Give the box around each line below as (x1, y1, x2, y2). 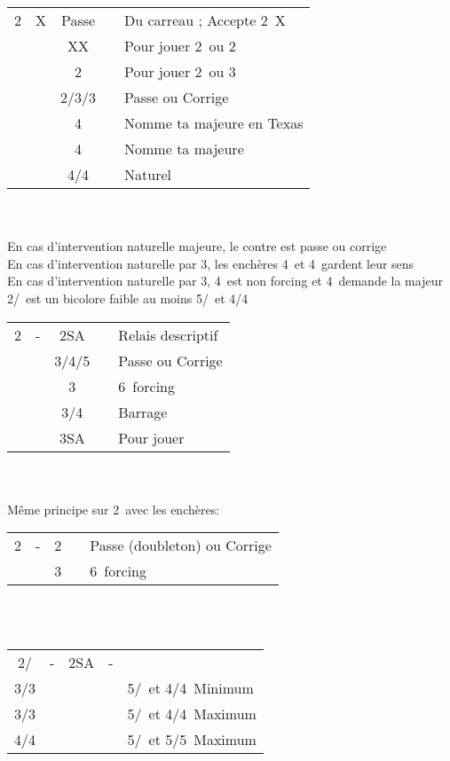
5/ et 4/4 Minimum (127, 677, 254, 698)
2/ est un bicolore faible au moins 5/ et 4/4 (7, 288, 249, 307)
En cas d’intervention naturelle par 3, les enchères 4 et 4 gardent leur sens (7, 254, 414, 272)
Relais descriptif (118, 324, 218, 345)
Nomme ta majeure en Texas (124, 113, 304, 133)
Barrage (118, 401, 168, 422)
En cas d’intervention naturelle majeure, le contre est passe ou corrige (7, 237, 387, 255)
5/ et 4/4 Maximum (127, 702, 257, 724)
